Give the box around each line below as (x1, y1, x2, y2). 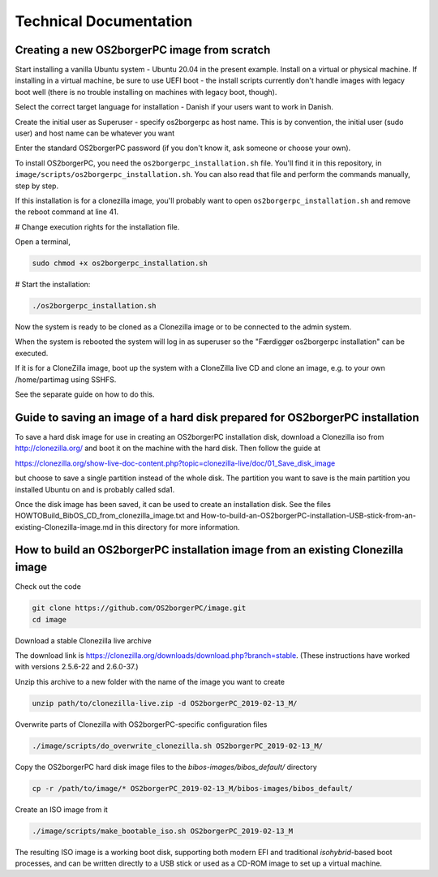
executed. (15, 348, 49, 358)
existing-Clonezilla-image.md (15, 522, 114, 531)
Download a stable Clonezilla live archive (15, 635, 152, 645)
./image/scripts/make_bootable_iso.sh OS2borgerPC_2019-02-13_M (32, 826, 294, 836)
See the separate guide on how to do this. (15, 389, 155, 399)
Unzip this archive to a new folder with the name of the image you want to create (15, 677, 286, 686)
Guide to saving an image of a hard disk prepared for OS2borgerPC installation (15, 411, 419, 424)
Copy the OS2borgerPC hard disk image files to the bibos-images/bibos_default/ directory (15, 762, 318, 772)
